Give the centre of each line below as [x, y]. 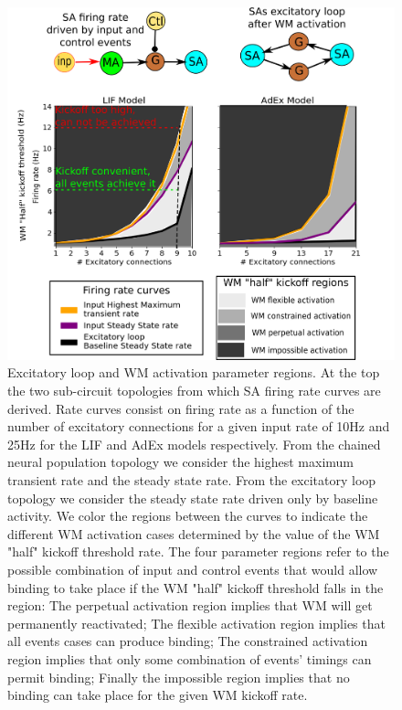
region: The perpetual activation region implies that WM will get [190, 605]
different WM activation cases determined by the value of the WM [194, 533]
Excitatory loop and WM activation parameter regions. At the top [194, 372]
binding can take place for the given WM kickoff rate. [158, 695]
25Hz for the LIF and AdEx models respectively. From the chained [194, 444]
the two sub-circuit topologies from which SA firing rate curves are [194, 391]
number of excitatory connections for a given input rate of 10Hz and [199, 426]
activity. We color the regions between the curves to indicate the [188, 516]
